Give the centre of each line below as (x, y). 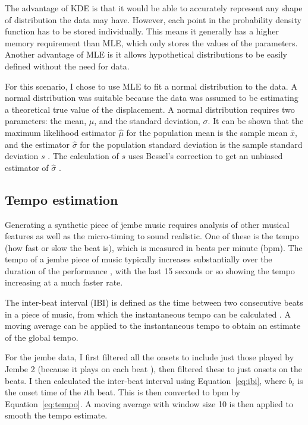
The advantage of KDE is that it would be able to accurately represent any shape (154, 8)
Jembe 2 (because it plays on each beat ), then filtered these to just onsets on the (153, 369)
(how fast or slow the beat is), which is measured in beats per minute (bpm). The (154, 247)
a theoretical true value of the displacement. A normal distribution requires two (150, 109)
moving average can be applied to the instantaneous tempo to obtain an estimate (153, 326)
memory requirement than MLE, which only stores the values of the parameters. (151, 42)
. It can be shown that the (256, 121)
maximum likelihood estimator (60, 132)
